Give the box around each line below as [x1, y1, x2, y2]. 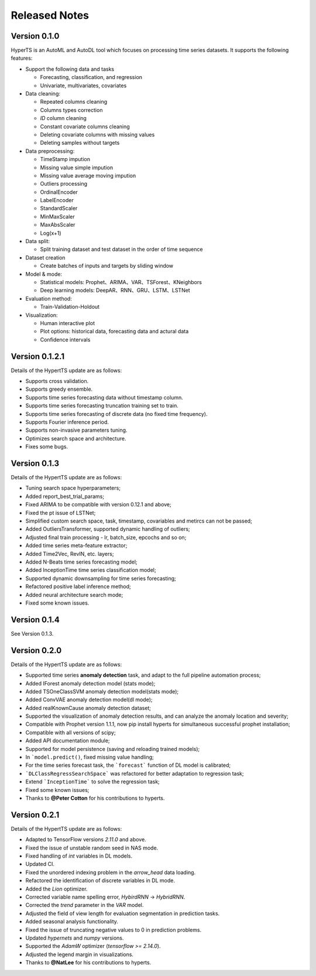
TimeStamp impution [40, 156, 91, 163]
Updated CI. [25, 861, 55, 868]
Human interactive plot [40, 319, 95, 326]
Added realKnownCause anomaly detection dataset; [25, 704, 152, 711]
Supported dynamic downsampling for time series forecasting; [25, 575, 177, 582]
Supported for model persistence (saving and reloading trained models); [25, 745, 200, 752]
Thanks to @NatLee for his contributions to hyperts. [25, 959, 152, 966]
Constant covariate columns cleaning [40, 123, 130, 130]
